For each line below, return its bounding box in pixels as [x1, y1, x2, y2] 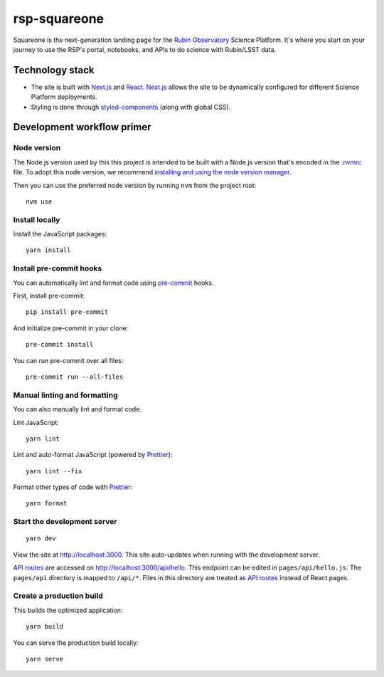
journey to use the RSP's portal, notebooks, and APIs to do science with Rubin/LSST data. [13, 45, 277, 53]
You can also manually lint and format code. [13, 405, 142, 414]
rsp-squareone [13, 11, 105, 26]
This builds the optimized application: [13, 606, 123, 614]
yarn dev [26, 535, 56, 542]
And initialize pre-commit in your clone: [13, 324, 129, 332]
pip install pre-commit [26, 308, 109, 316]
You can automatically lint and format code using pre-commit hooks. [13, 278, 214, 287]
